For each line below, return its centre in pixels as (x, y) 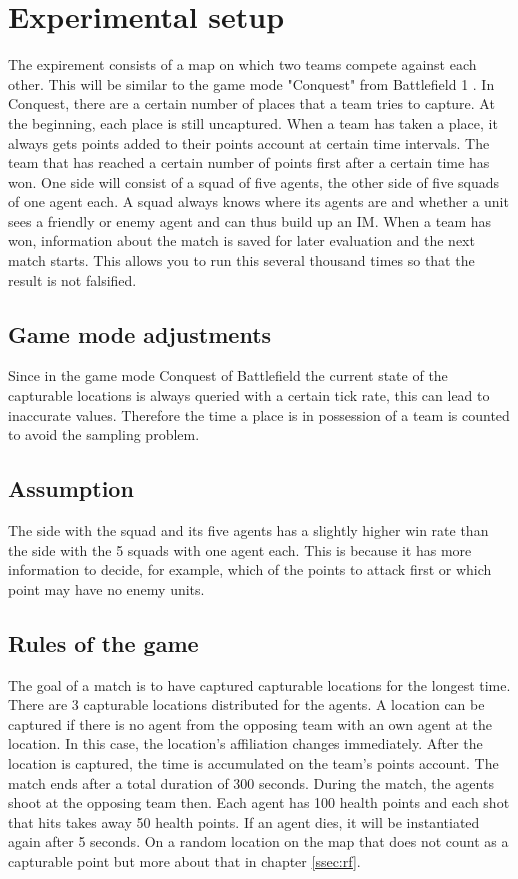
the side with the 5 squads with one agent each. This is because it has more (240, 549)
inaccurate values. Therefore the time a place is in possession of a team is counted (259, 414)
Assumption (71, 488)
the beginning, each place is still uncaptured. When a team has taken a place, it (253, 122)
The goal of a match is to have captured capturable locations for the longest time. (259, 684)
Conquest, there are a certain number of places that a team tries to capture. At (251, 103)
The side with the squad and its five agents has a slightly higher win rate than (248, 530)
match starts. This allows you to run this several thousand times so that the (241, 260)
